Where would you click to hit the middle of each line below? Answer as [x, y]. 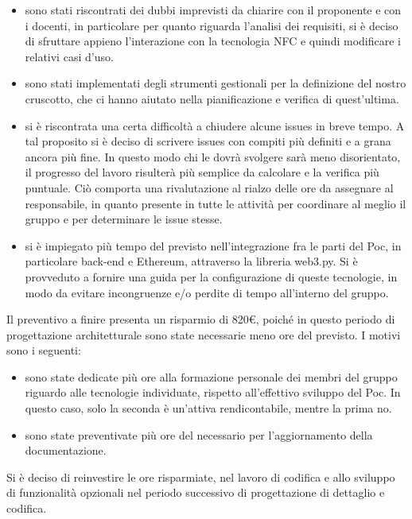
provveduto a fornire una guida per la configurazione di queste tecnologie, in [211, 276]
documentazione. [66, 450]
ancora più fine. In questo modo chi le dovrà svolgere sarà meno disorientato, [213, 156]
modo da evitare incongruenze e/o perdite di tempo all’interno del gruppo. [207, 292]
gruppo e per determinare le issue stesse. [124, 219]
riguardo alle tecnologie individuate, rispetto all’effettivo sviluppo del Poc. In [213, 392]
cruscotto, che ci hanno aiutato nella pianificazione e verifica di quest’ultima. [212, 98]
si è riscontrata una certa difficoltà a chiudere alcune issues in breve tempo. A [215, 125]
